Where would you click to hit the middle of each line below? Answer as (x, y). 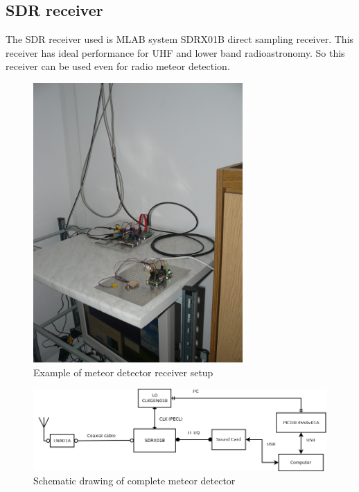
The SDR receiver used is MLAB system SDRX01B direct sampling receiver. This (180, 39)
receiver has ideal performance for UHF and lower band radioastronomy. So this (175, 52)
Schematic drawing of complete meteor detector (134, 481)
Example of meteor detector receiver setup (123, 372)
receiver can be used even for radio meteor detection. (118, 66)
